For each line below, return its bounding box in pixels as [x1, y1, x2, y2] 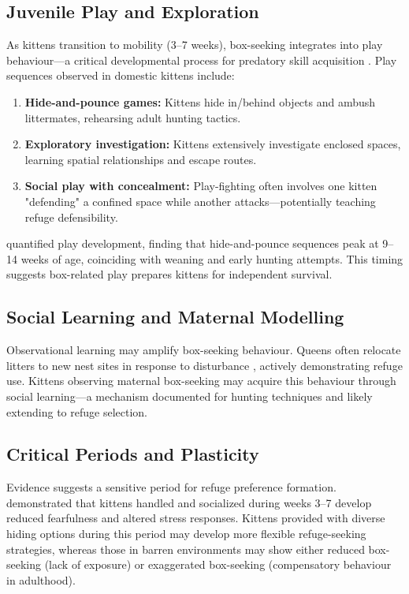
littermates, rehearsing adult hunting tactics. [24, 109, 241, 125]
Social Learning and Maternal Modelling [6, 304, 344, 329]
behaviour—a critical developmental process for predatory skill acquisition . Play [6, 51, 397, 68]
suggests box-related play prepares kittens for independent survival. [6, 266, 333, 282]
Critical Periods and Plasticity [6, 442, 259, 466]
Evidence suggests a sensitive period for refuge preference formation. [6, 479, 336, 495]
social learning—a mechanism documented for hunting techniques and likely [6, 387, 373, 404]
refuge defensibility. [24, 208, 118, 225]
